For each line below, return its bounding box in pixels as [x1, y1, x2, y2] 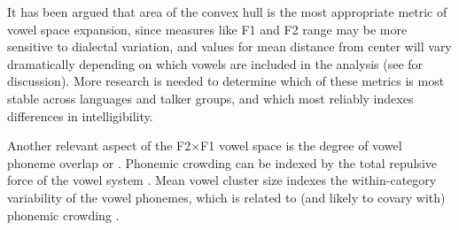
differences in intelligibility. [7, 106, 153, 125]
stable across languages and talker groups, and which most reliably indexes [7, 88, 414, 107]
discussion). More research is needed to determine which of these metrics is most [7, 72, 445, 90]
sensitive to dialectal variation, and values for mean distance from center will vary [7, 37, 452, 56]
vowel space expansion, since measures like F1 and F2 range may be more [7, 19, 408, 38]
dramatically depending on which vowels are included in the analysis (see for [7, 54, 424, 73]
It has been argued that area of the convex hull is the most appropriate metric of [7, 3, 447, 20]
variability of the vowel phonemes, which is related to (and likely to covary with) [7, 188, 446, 206]
